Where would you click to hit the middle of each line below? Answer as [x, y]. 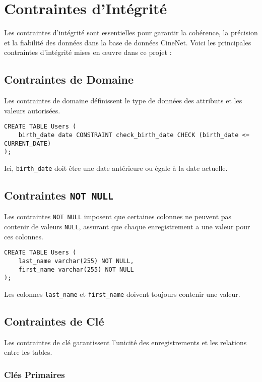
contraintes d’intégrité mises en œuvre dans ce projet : [88, 52]
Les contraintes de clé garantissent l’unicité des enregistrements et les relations [125, 342]
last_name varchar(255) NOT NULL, [76, 261]
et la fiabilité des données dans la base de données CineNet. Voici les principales [128, 42]
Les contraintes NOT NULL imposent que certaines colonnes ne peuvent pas [118, 216]
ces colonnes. [24, 236]
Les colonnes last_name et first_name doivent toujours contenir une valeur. [122, 294]
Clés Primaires [35, 374]
